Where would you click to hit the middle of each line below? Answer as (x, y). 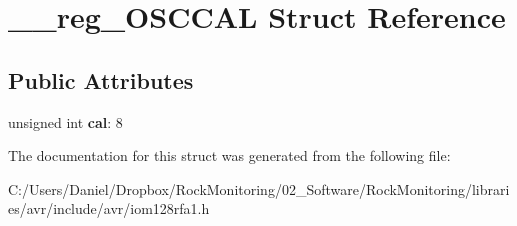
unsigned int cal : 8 (65, 121)
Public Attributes (101, 79)
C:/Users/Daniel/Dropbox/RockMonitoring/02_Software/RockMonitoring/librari (259, 188)
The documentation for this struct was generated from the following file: (229, 155)
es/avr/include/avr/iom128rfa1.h (109, 208)
